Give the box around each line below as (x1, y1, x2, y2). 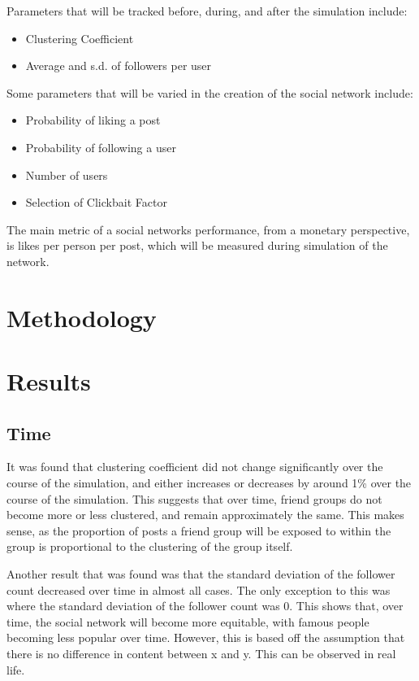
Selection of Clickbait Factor (25, 194, 167, 211)
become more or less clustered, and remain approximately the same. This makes (6, 506, 404, 523)
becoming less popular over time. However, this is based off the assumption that (6, 629, 405, 646)
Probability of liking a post (25, 111, 161, 129)
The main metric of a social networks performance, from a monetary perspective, (6, 220, 410, 238)
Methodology (6, 300, 157, 334)
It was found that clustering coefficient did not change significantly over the (6, 458, 383, 475)
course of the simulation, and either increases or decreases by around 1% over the (6, 474, 412, 491)
